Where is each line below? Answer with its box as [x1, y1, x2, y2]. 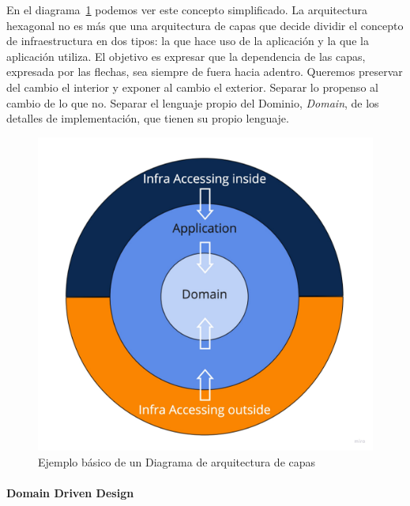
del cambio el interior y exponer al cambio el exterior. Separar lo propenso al [6, 78, 378, 95]
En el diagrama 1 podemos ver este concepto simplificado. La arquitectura [6, 2, 367, 17]
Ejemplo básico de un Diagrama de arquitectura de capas [38, 454, 316, 470]
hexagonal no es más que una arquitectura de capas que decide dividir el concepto [6, 17, 404, 33]
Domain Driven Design [6, 485, 134, 501]
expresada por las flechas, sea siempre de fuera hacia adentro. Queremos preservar [6, 63, 403, 80]
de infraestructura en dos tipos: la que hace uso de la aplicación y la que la [6, 32, 369, 49]
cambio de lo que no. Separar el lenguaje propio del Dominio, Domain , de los [6, 94, 379, 111]
